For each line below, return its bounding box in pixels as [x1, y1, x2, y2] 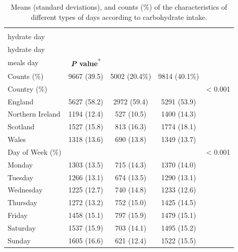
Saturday [8, 222, 36, 233]
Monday [8, 159, 33, 170]
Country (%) [8, 83, 47, 94]
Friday [8, 210, 28, 220]
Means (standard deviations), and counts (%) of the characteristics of [11, 2, 227, 12]
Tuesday [8, 172, 34, 182]
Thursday [8, 197, 38, 208]
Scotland [8, 121, 35, 132]
